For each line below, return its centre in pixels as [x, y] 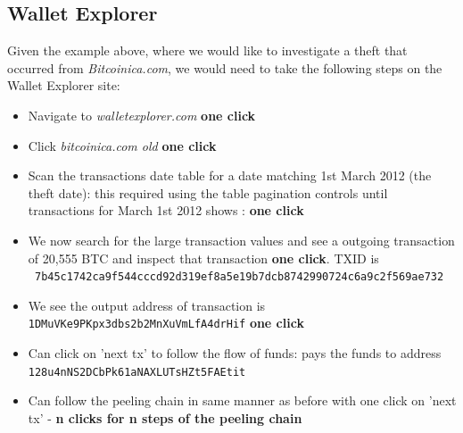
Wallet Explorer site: [64, 85]
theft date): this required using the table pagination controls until [208, 192]
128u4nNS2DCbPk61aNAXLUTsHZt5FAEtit [137, 372]
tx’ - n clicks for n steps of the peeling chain [165, 417]
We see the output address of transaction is [147, 305]
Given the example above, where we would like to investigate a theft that [207, 50]
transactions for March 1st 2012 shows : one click [166, 210]
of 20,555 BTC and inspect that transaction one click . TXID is [203, 258]
